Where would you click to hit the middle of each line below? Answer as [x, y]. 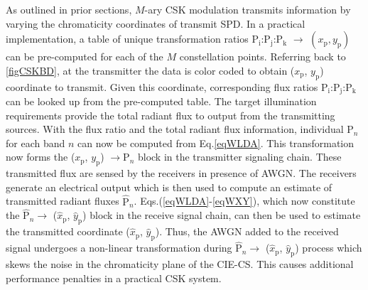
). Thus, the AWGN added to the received [247, 231]
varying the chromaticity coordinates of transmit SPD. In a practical [156, 23]
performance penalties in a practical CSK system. [114, 278]
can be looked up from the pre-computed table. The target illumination [161, 101]
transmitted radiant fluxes [63, 201]
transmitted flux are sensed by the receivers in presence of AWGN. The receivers [181, 173]
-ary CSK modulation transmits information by [248, 9]
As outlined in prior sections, [69, 9]
